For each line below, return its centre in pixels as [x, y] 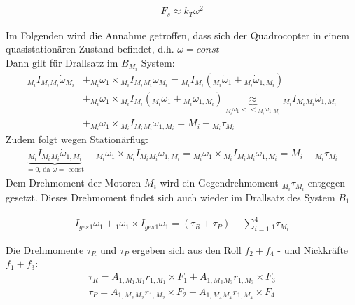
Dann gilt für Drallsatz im [62, 62]
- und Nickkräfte [313, 249]
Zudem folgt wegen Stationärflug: [77, 139]
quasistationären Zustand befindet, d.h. [90, 49]
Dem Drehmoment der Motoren [74, 182]
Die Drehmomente [45, 249]
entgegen [327, 182]
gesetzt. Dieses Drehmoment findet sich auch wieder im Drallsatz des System [170, 197]
